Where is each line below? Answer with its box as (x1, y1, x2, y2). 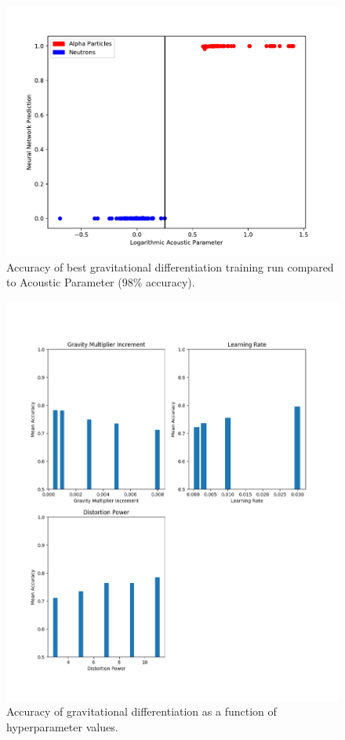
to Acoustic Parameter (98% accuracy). (6, 274, 195, 290)
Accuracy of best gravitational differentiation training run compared (6, 258, 334, 275)
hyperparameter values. (6, 718, 118, 735)
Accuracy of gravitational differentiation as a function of (6, 703, 277, 720)
